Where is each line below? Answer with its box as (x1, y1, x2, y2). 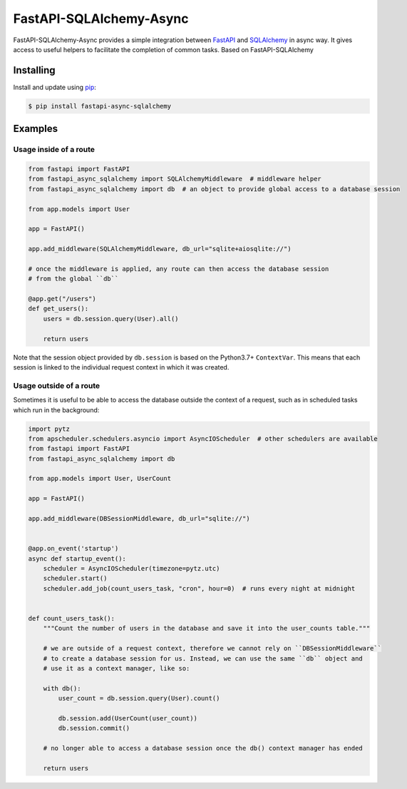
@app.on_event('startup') (28, 544, 119, 553)
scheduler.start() (43, 574, 108, 583)
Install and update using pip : (13, 83, 96, 91)
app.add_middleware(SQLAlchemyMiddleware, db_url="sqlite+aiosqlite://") (28, 245, 292, 253)
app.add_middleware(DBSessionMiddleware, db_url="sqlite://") (28, 514, 250, 523)
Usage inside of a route (13, 145, 96, 155)
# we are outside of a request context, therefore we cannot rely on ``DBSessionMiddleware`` (43, 644, 381, 653)
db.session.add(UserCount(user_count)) (58, 714, 197, 722)
